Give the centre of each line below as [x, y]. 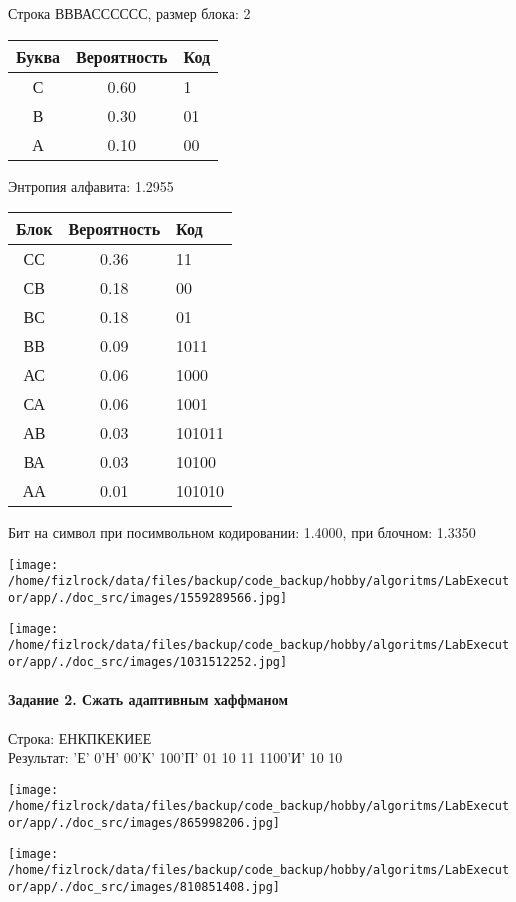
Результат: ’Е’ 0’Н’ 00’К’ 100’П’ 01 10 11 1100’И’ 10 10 [175, 757]
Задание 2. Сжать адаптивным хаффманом [148, 699]
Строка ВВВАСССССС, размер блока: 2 [129, 13]
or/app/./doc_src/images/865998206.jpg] [144, 823]
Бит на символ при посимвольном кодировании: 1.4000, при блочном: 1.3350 [242, 532]
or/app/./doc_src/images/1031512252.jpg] [148, 662]
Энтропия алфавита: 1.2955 [91, 185]
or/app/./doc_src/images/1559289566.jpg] [148, 598]
